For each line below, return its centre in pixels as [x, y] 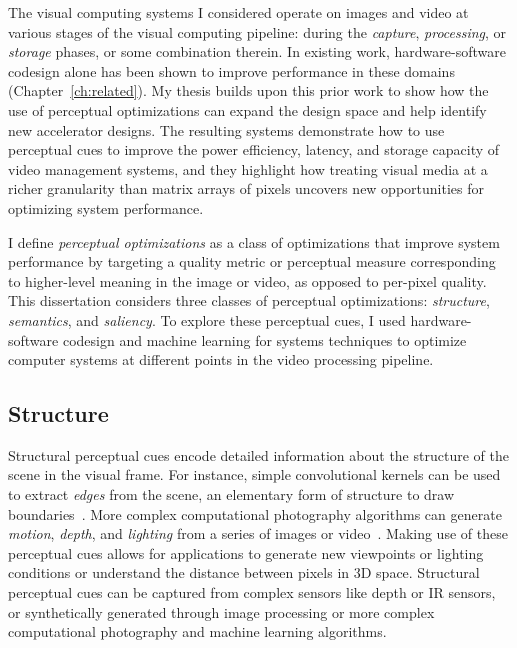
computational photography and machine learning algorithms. [197, 631]
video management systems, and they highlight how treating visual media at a [248, 168]
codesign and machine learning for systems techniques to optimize [264, 339]
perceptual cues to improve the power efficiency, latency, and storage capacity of [254, 149]
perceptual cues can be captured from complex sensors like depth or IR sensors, [252, 592]
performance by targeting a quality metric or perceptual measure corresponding [252, 261]
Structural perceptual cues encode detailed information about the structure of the [258, 454]
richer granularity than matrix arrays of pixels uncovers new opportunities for [246, 188]
